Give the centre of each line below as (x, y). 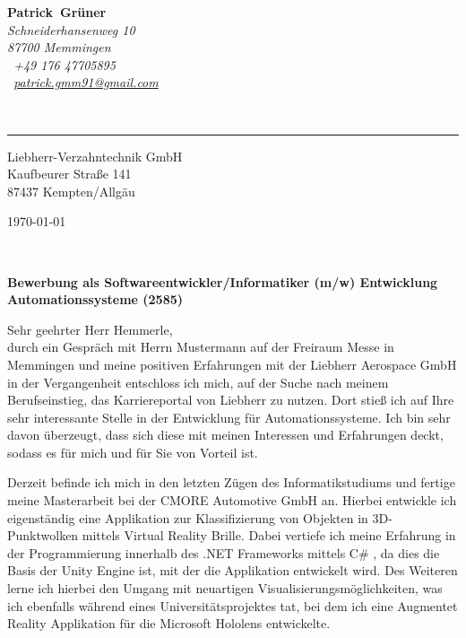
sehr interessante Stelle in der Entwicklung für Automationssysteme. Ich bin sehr (229, 417)
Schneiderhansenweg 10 (71, 29)
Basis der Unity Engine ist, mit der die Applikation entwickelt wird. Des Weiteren (233, 570)
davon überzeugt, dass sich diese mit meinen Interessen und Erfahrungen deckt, (225, 435)
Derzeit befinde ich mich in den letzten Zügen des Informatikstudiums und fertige (231, 482)
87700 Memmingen (59, 47)
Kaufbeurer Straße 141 (69, 174)
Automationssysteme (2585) (95, 299)
